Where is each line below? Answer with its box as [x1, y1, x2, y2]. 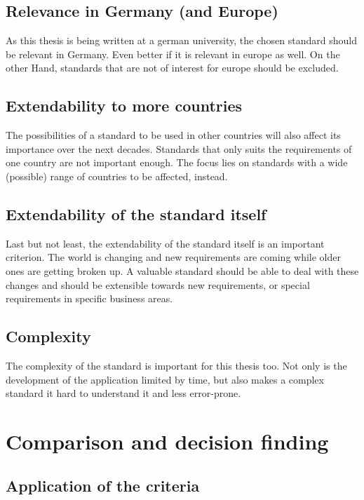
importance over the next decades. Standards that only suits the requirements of [6, 141, 352, 156]
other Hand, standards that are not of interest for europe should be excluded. [6, 60, 339, 75]
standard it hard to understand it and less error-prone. [6, 386, 241, 400]
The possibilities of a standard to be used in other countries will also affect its [6, 128, 341, 142]
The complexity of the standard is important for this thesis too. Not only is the [6, 358, 347, 372]
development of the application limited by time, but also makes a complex [6, 372, 324, 386]
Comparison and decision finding [6, 426, 329, 455]
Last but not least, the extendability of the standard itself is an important [6, 236, 325, 250]
